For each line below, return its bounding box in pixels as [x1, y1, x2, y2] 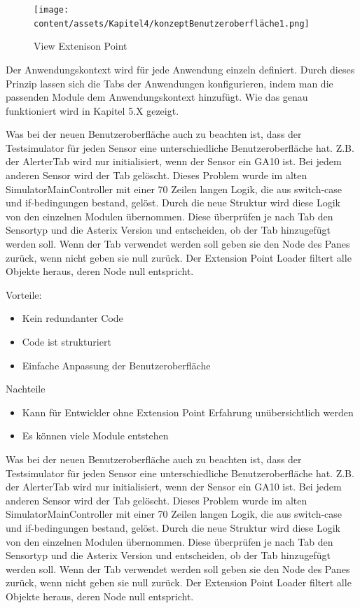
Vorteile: [6, 287, 42, 302]
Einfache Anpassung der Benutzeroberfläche [22, 358, 211, 372]
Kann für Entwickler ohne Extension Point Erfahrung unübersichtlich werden [22, 404, 354, 419]
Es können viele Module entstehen [22, 428, 169, 443]
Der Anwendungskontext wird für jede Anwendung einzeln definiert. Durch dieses [6, 62, 355, 76]
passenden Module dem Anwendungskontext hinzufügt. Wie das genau [6, 90, 308, 104]
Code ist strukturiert [22, 334, 111, 348]
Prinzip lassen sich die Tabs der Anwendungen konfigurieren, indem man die [6, 76, 333, 90]
